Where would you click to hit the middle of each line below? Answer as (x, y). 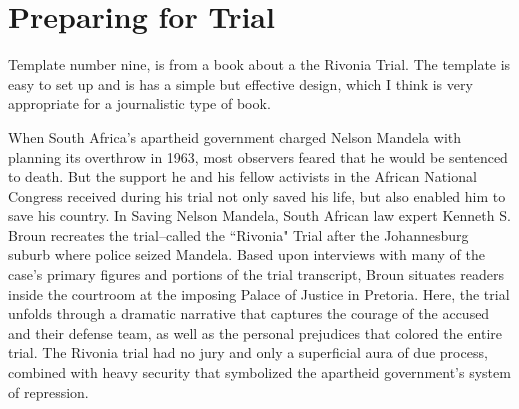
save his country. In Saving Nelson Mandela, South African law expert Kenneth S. (259, 215)
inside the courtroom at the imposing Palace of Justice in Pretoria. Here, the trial (259, 293)
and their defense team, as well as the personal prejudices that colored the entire (255, 332)
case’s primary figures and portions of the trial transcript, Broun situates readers (256, 274)
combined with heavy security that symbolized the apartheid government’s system (259, 372)
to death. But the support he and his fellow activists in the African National (242, 176)
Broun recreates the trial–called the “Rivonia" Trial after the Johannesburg (238, 234)
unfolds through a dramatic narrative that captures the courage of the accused (249, 313)
